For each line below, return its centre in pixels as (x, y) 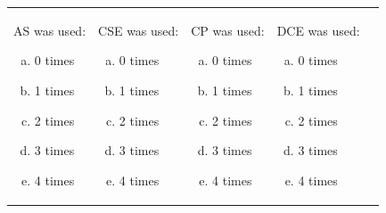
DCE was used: (318, 30)
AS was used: (50, 30)
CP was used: (228, 30)
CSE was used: (139, 30)
